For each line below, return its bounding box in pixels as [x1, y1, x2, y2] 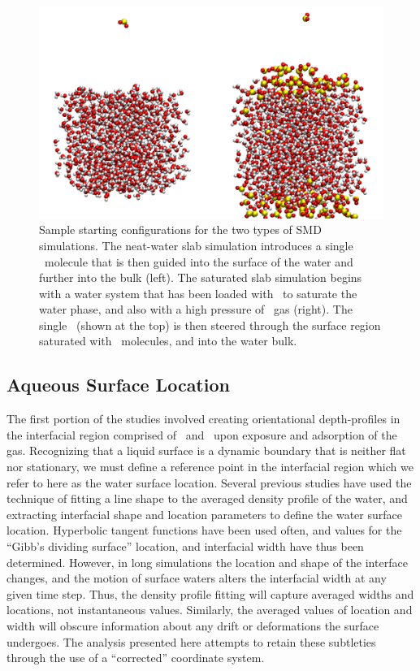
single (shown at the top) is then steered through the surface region [39, 316, 381, 333]
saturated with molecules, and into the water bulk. [39, 332, 297, 349]
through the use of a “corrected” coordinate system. [6, 649, 265, 666]
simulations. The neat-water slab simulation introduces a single [39, 236, 353, 253]
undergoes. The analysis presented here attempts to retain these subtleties [6, 633, 376, 650]
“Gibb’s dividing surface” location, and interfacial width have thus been [6, 538, 364, 555]
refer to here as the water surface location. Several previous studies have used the [6, 474, 412, 491]
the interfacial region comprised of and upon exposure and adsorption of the [6, 426, 397, 443]
